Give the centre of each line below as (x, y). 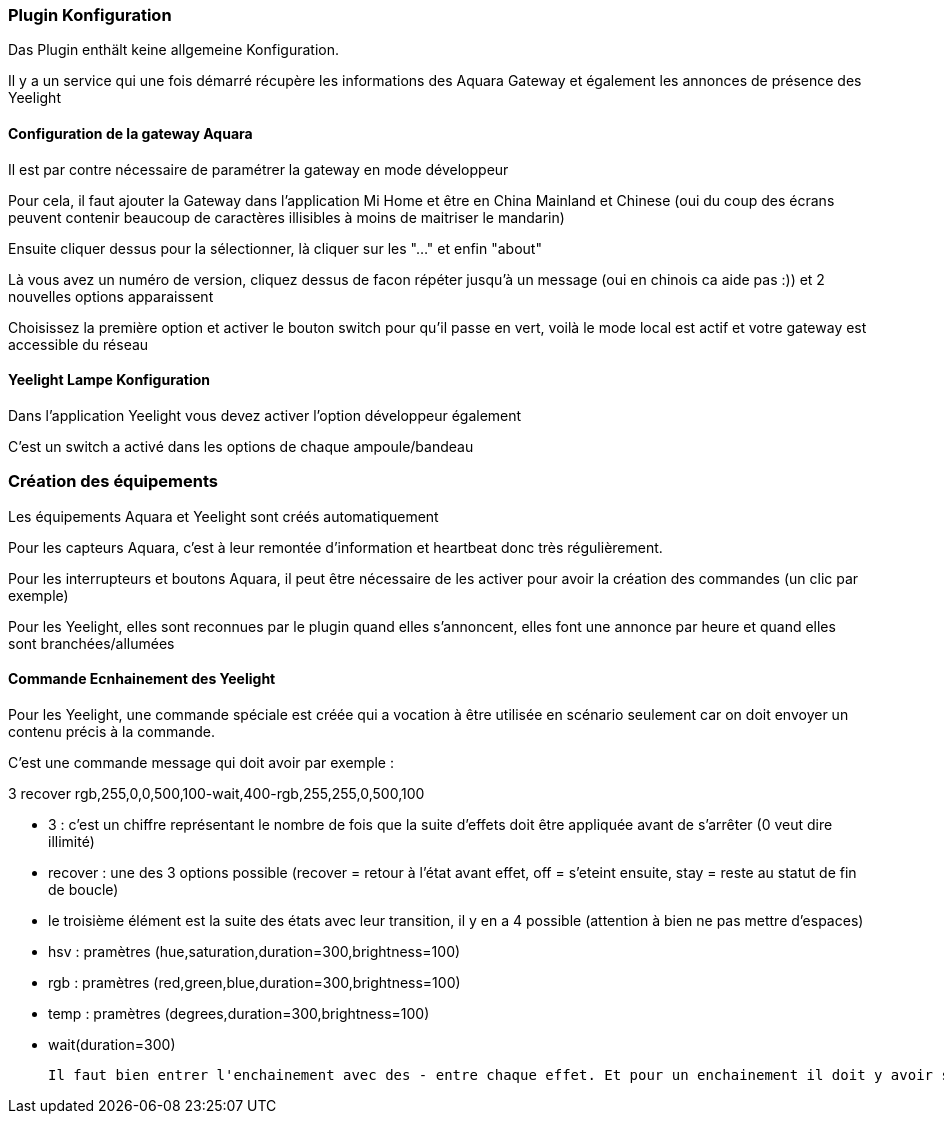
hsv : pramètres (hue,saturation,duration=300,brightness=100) (254, 951)
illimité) (71, 841)
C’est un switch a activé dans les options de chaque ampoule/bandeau (241, 446)
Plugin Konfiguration (90, 15)
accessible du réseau (78, 344)
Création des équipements (113, 481)
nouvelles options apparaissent (111, 296)
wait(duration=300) (112, 1044)
